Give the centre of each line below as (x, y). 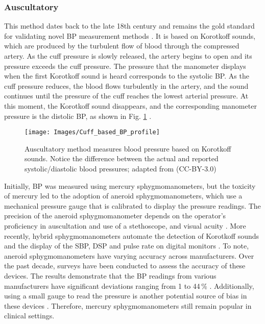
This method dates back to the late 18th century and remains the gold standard (129, 26)
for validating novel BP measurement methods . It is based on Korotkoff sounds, (130, 35)
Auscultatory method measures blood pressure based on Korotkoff (128, 148)
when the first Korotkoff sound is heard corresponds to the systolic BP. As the (127, 76)
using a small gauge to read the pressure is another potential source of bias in (126, 296)
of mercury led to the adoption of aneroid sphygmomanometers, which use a (123, 196)
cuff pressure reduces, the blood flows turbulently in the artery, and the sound (126, 85)
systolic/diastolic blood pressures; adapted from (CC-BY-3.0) (121, 168)
